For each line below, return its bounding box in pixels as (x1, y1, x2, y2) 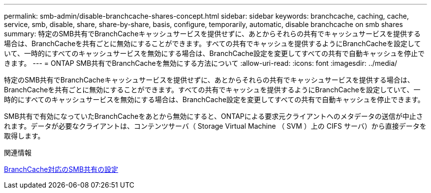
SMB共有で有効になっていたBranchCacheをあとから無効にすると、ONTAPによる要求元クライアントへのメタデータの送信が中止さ (4, 112, 423, 120)
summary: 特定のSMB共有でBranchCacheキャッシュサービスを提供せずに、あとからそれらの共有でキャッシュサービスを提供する (4, 29, 421, 38)
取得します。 (4, 132, 45, 140)
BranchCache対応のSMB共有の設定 (4, 165, 119, 173)
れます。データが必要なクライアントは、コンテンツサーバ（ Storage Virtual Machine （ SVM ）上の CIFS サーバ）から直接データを (4, 122, 427, 130)
